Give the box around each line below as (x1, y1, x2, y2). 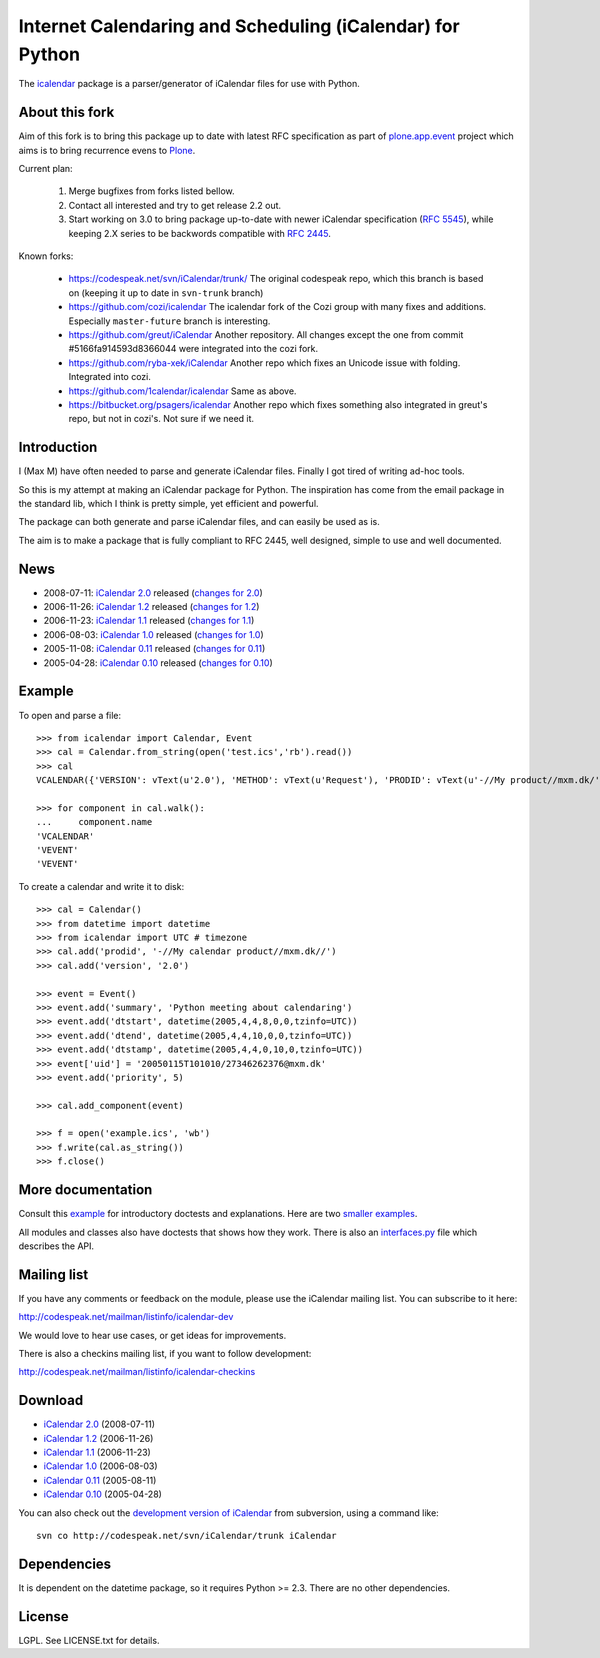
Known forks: (18, 250, 74, 262)
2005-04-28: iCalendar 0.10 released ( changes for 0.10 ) (43, 656, 274, 669)
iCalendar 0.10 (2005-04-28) (43, 1488, 162, 1500)
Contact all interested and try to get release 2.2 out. (68, 199, 282, 211)
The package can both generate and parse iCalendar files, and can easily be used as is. (18, 516, 380, 528)
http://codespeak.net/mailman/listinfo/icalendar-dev (18, 1311, 234, 1323)
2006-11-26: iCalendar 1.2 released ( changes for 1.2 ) (43, 601, 260, 613)
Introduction (18, 439, 98, 456)
